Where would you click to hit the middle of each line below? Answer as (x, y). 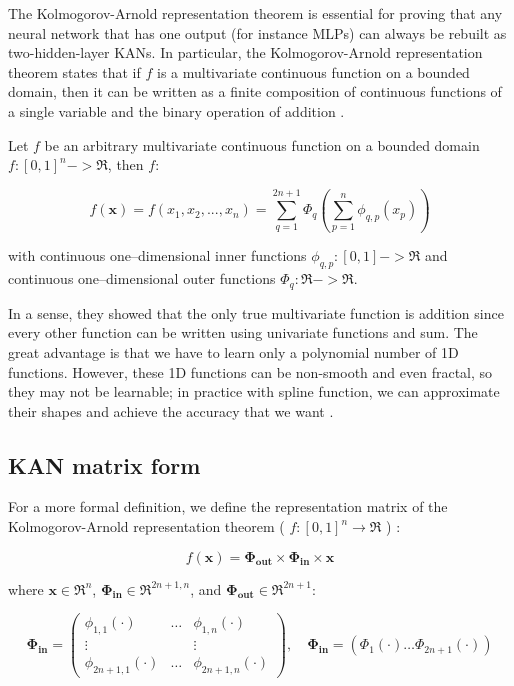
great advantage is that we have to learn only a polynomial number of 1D (233, 351)
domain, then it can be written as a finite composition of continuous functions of (255, 91)
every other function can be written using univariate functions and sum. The (243, 332)
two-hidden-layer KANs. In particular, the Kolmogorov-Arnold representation (245, 52)
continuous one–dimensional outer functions (142, 278)
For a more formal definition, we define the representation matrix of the (228, 506)
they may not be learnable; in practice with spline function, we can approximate (254, 391)
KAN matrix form (104, 464)
